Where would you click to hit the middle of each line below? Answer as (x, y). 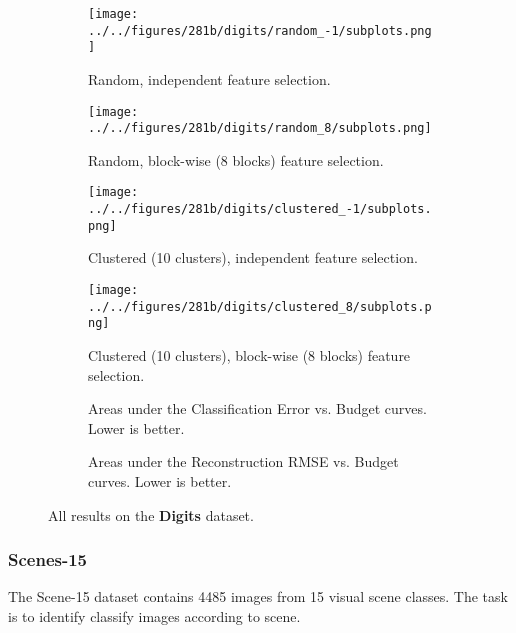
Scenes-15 (48, 559)
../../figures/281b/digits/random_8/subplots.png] (260, 128)
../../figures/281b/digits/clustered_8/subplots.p (260, 306)
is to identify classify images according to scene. (154, 615)
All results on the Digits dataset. (151, 514)
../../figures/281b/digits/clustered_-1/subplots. (260, 209)
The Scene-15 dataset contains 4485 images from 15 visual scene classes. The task (258, 596)
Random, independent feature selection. (209, 78)
